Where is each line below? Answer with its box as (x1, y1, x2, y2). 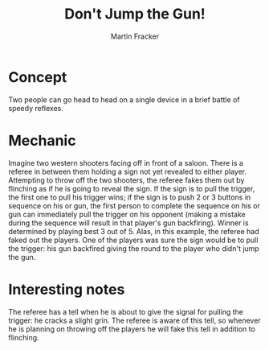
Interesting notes (8, 280, 125, 299)
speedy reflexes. (8, 103, 64, 113)
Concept (8, 68, 67, 86)
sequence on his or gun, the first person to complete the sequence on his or (8, 200, 261, 210)
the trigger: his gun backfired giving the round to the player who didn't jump (8, 243, 259, 253)
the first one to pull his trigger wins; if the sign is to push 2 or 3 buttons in (8, 192, 251, 202)
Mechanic (8, 131, 76, 150)
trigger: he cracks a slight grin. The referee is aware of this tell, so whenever (8, 315, 261, 325)
